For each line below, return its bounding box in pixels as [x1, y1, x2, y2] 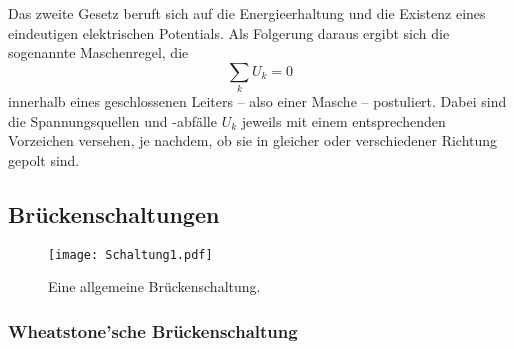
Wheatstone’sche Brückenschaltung [8, 318, 298, 343]
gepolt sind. [8, 149, 80, 170]
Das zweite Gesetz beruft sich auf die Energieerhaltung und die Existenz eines [8, 3, 486, 23]
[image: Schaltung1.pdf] [48, 247, 213, 262]
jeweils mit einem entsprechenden [241, 110, 446, 131]
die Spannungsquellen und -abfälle [8, 110, 217, 131]
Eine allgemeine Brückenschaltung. [48, 276, 261, 297]
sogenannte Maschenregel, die [8, 42, 189, 63]
